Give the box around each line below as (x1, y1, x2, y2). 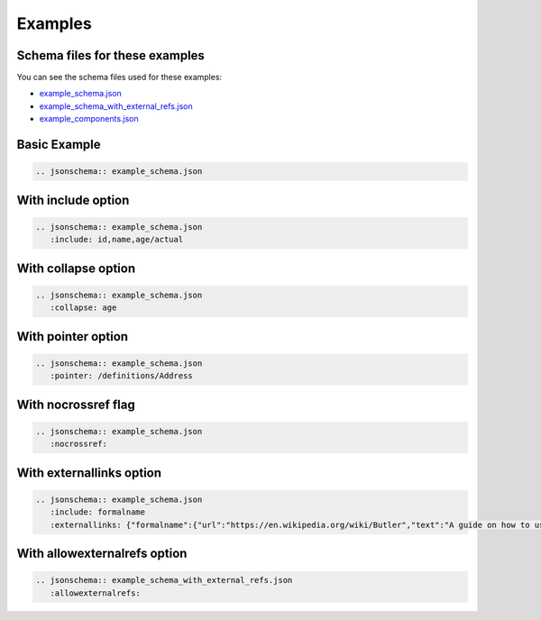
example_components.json (39, 114, 139, 124)
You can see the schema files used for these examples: (16, 72, 223, 83)
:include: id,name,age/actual (50, 234, 184, 245)
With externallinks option (16, 465, 162, 480)
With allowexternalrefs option (16, 545, 188, 561)
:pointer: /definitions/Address (50, 370, 193, 381)
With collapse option (16, 260, 136, 276)
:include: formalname (50, 507, 146, 517)
